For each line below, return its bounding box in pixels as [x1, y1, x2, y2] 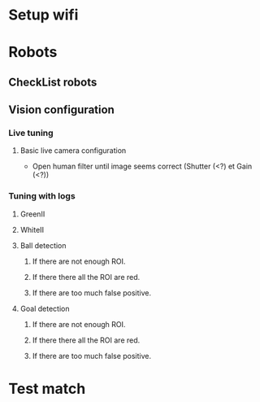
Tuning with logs [8, 190, 76, 202]
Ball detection [19, 240, 67, 250]
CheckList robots [8, 75, 97, 89]
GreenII [19, 209, 45, 219]
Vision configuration [8, 103, 115, 117]
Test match [8, 379, 86, 398]
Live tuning [8, 128, 54, 139]
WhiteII [19, 225, 45, 234]
